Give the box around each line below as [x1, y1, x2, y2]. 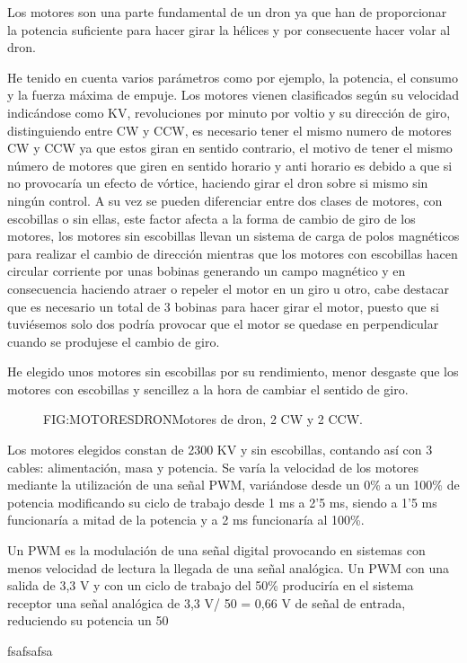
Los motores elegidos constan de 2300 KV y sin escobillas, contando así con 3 [7, 440, 433, 459]
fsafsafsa [7, 641, 53, 659]
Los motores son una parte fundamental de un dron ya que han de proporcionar [7, 3, 447, 21]
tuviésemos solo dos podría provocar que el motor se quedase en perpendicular [7, 314, 439, 333]
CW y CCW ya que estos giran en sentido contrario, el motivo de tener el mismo [7, 138, 453, 157]
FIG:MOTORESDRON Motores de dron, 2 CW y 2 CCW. [43, 410, 363, 429]
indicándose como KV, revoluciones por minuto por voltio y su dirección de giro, [7, 102, 451, 121]
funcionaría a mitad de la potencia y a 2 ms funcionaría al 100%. [7, 510, 365, 529]
